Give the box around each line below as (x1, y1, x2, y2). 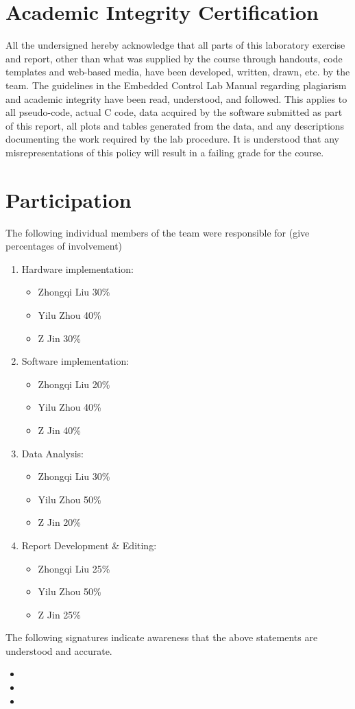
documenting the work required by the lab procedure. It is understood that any (5, 132, 339, 146)
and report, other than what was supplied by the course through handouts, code (5, 51, 343, 65)
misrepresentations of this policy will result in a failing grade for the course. (5, 145, 324, 159)
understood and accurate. (5, 643, 112, 658)
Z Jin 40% (38, 422, 82, 437)
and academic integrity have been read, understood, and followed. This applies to (5, 91, 347, 106)
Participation (5, 185, 132, 213)
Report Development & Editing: (21, 538, 157, 552)
